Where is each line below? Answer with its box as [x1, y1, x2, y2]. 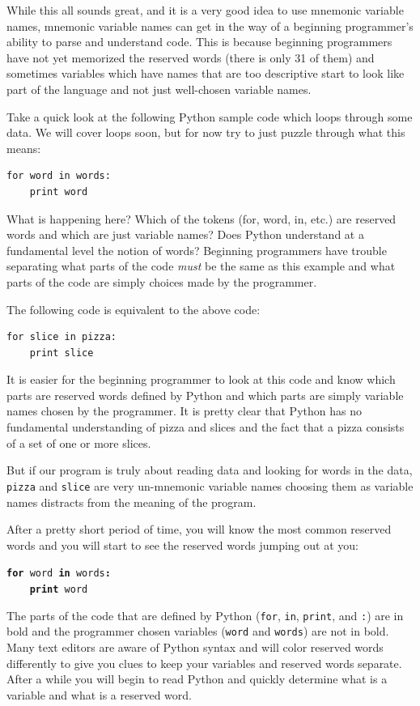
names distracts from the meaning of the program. [6, 493, 257, 510]
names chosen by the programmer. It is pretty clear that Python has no [6, 402, 362, 419]
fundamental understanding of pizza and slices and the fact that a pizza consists [6, 419, 405, 436]
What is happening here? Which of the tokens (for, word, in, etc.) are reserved [6, 210, 397, 227]
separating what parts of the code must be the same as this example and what [6, 257, 396, 274]
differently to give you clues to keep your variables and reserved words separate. [6, 654, 402, 671]
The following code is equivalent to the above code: [6, 300, 261, 317]
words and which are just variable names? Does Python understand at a [6, 226, 364, 243]
